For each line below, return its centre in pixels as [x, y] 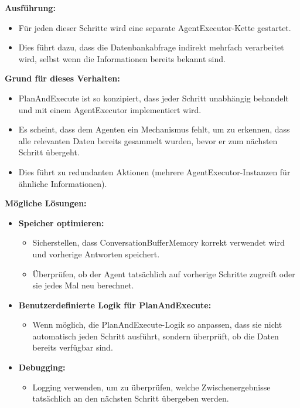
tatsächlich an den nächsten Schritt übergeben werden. [131, 398]
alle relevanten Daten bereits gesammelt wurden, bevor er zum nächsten [148, 140]
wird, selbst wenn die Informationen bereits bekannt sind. [122, 58]
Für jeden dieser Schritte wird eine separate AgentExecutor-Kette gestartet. [155, 27]
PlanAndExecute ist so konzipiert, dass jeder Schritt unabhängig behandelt [154, 98]
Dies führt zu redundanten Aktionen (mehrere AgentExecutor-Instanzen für [154, 171]
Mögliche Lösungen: [46, 203]
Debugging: [42, 367]
